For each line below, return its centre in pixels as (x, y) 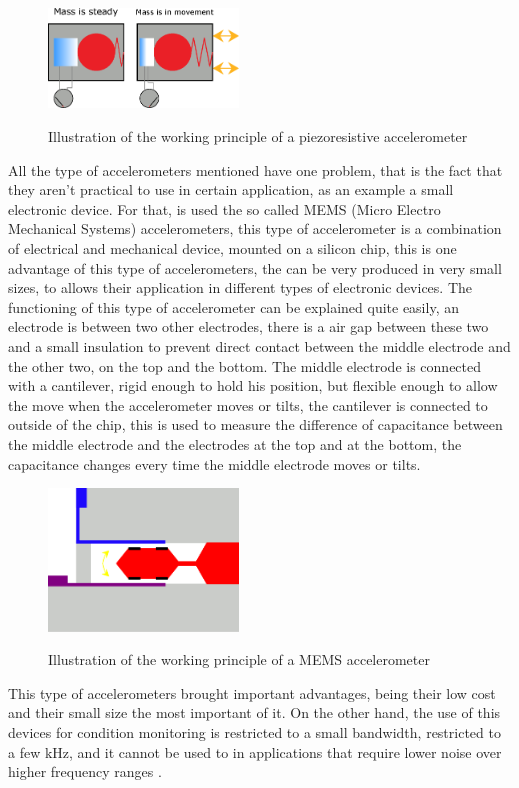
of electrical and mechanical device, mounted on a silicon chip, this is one (232, 247)
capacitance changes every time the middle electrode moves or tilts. (214, 463)
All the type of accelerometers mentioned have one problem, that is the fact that (255, 169)
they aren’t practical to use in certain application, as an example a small (231, 189)
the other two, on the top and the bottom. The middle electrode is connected (245, 365)
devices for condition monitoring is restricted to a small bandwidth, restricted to (254, 732)
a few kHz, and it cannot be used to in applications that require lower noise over (255, 751)
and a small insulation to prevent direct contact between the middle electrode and (259, 345)
